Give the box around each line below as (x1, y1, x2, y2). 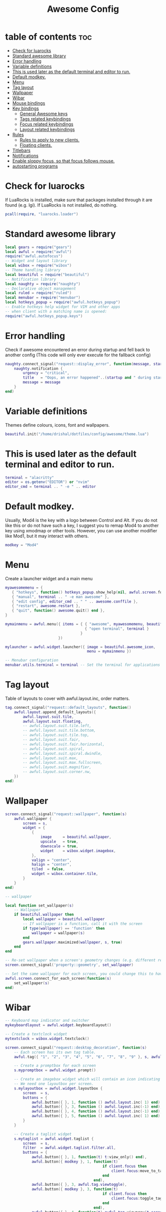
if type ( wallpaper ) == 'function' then (23, 926, 105, 931)
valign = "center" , (31, 858, 72, 863)
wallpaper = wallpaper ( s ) (31, 930, 85, 935)
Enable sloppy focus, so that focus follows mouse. (12, 158, 115, 164)
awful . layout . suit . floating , (23, 719, 83, 724)
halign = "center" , (31, 862, 72, 867)
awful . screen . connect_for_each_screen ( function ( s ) (5, 976, 112, 981)
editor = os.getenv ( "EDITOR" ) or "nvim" (5, 479, 90, 485)
